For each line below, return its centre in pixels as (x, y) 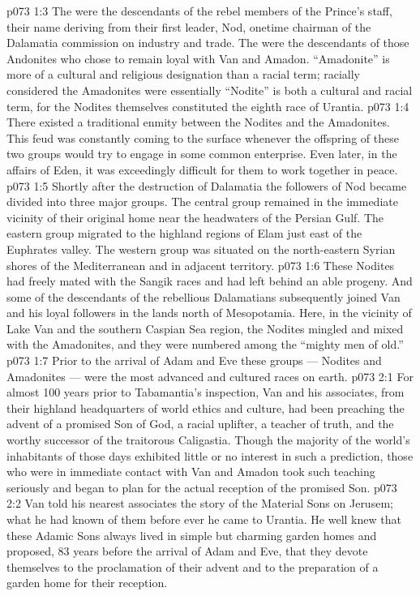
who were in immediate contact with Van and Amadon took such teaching (191, 472)
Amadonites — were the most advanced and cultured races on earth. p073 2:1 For (210, 376)
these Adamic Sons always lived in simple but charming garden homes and (192, 535)
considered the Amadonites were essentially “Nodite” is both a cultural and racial (210, 90)
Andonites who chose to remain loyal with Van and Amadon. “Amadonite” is (198, 58)
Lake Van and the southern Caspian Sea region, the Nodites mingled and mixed (205, 328)
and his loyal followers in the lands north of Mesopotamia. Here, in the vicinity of (209, 313)
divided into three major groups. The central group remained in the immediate (202, 202)
